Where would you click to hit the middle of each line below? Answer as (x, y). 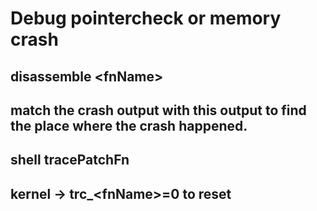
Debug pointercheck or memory (146, 18)
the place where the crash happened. (129, 125)
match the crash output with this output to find (158, 110)
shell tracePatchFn (70, 160)
